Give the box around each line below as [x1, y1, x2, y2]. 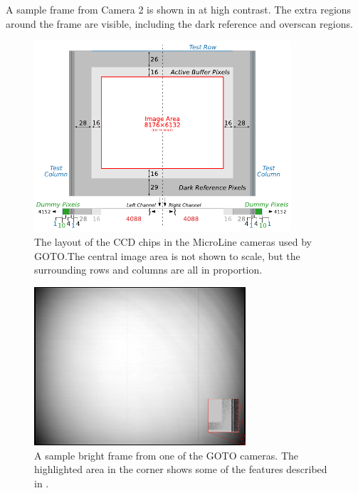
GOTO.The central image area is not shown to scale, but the [34, 248, 300, 263]
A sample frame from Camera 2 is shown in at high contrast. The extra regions [6, 2, 352, 16]
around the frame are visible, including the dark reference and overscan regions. [6, 16, 353, 31]
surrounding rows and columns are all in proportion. [34, 262, 263, 277]
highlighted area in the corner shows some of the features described [34, 462, 327, 477]
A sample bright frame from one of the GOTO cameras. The [34, 447, 298, 462]
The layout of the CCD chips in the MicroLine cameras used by [34, 234, 312, 249]
